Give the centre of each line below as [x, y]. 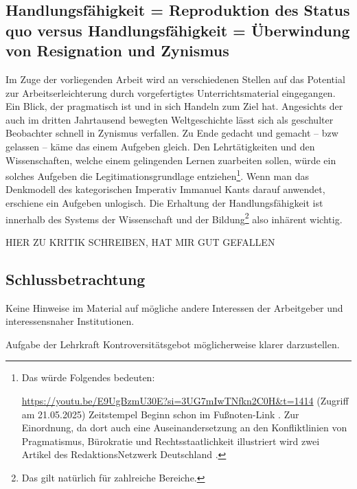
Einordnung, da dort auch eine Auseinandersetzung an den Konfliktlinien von [184, 428]
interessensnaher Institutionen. [70, 321]
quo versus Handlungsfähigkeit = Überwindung [178, 30]
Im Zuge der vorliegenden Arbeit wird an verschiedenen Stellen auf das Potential [175, 79]
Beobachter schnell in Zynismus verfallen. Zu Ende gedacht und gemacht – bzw [172, 133]
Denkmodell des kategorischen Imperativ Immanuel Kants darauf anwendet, [165, 189]
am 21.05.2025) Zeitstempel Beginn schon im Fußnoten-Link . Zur [160, 414]
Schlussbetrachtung [76, 278]
